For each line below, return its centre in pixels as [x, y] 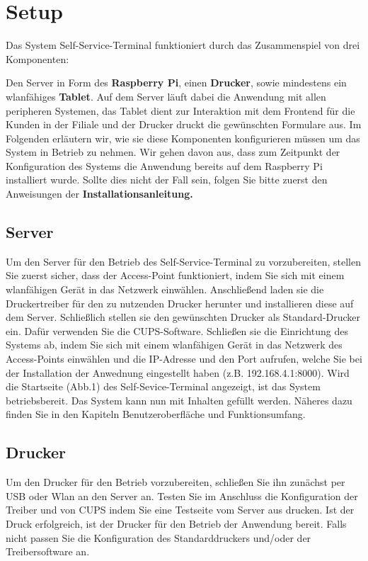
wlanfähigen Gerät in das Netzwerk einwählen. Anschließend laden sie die [165, 289]
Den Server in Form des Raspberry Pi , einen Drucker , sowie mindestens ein [176, 83]
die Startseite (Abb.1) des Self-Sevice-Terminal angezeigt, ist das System [163, 386]
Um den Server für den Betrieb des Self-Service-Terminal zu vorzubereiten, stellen [183, 261]
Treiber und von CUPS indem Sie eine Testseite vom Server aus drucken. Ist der [180, 510]
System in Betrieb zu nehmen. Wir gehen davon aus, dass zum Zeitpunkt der [173, 152]
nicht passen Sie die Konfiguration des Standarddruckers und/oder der [159, 537]
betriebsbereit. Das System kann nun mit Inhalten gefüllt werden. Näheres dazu [179, 400]
